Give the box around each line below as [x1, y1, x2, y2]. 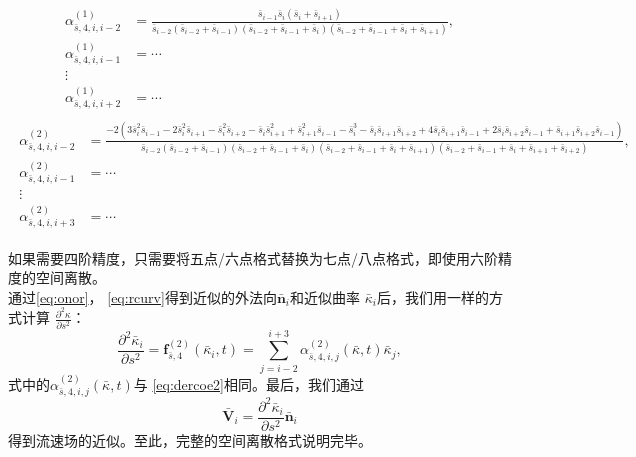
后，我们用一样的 [376, 286, 489, 307]
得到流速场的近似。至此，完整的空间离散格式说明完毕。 [8, 429, 372, 450]
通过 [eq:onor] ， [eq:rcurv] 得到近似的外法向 [8, 286, 277, 307]
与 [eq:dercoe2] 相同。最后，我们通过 [133, 373, 364, 394]
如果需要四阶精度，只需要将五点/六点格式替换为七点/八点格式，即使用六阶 [8, 247, 498, 268]
